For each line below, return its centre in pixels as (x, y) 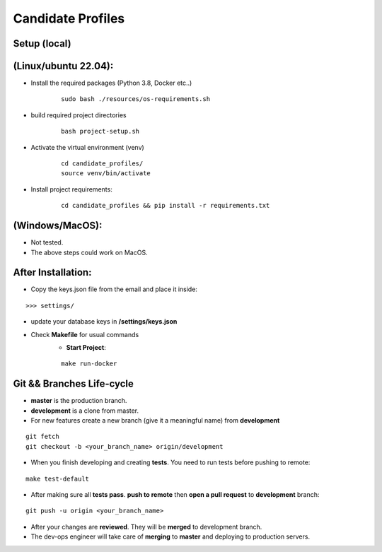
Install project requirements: (71, 189)
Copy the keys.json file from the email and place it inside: (114, 289)
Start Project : (86, 347)
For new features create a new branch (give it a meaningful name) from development (155, 421)
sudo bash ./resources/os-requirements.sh (136, 99)
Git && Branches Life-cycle (74, 384)
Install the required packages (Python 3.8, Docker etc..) (111, 83)
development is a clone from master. (85, 411)
